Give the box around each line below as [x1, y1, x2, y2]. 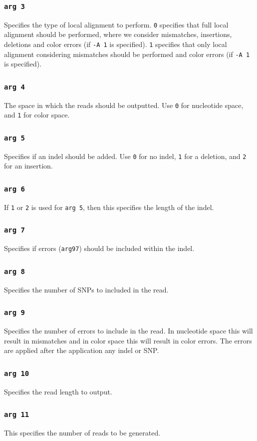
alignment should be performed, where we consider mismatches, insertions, [4, 29, 232, 39]
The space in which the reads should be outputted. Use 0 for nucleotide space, [4, 99, 244, 110]
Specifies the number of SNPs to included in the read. [4, 284, 169, 294]
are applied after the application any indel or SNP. [4, 345, 159, 355]
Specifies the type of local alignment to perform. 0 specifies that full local [4, 19, 229, 29]
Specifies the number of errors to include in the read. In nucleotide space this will [4, 325, 253, 336]
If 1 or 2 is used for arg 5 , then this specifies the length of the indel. [4, 201, 214, 212]
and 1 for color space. [4, 109, 70, 120]
